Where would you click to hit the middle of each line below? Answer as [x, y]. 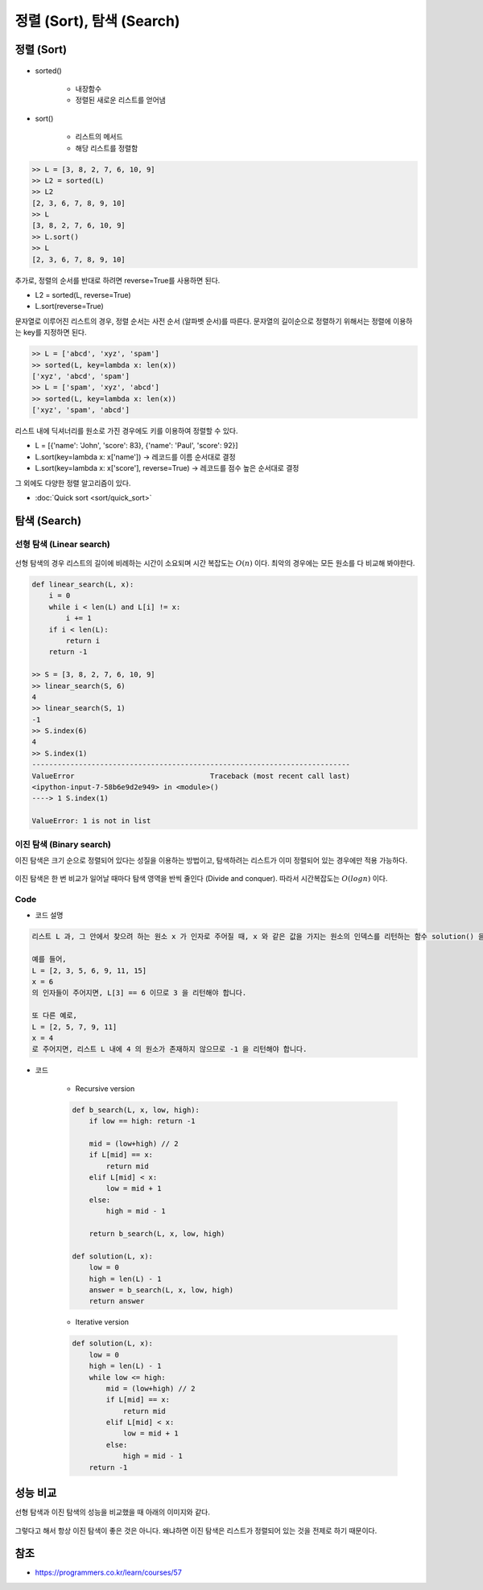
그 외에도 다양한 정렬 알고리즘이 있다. [73, 483]
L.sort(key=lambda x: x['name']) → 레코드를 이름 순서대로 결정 [136, 457]
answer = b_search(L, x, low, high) [161, 1290]
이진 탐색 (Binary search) [63, 844]
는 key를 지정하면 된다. [51, 332]
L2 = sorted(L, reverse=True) [83, 295]
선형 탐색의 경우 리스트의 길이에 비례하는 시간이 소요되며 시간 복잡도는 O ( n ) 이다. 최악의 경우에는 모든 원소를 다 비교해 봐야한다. [215, 563]
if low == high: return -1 [142, 1121]
